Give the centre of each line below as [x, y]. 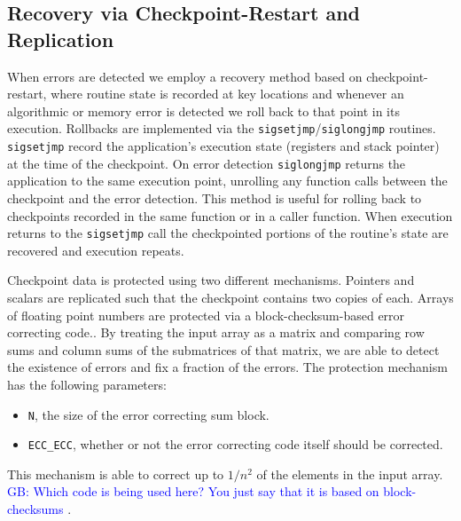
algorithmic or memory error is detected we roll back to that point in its [203, 111]
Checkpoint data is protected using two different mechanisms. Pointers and [211, 280]
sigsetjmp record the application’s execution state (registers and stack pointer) [223, 146]
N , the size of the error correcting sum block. [148, 414]
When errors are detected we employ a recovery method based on [185, 76]
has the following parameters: [87, 384]
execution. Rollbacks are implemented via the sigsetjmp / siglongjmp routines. [222, 128]
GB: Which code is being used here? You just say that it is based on [193, 491]
